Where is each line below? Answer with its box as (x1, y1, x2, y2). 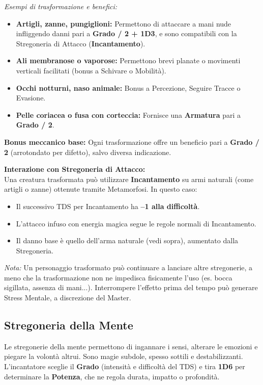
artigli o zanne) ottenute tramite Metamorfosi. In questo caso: (4, 184, 197, 194)
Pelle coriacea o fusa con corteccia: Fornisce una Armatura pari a (16, 109, 241, 120)
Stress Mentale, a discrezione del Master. (4, 292, 131, 303)
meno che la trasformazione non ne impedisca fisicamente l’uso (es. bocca (4, 272, 232, 283)
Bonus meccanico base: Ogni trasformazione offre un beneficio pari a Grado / (4, 136, 259, 147)
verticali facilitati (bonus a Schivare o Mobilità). (16, 65, 166, 75)
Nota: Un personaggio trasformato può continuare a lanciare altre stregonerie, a (4, 262, 253, 273)
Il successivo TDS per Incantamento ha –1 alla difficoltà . (16, 200, 200, 211)
